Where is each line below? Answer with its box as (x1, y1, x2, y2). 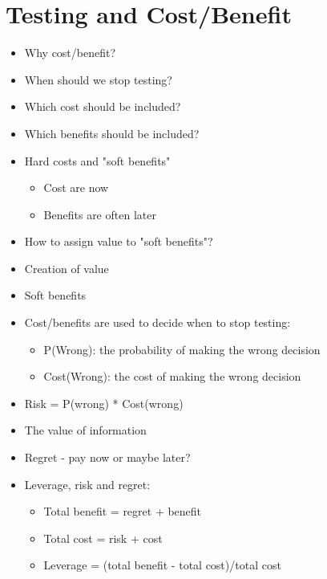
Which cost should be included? (24, 98, 181, 115)
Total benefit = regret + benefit (43, 503, 202, 520)
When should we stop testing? (24, 71, 172, 88)
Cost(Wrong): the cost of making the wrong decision (43, 368, 301, 385)
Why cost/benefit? (24, 44, 116, 61)
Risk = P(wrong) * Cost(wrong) (24, 394, 184, 411)
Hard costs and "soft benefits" (24, 152, 171, 169)
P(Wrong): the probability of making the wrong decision (43, 340, 321, 357)
